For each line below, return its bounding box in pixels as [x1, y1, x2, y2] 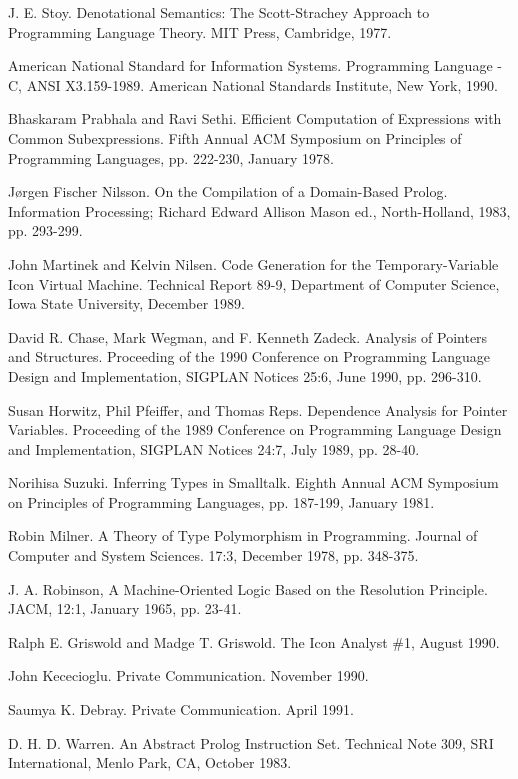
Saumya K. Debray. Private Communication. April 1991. [8, 699, 354, 720]
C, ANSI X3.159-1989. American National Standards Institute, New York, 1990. [8, 74, 498, 95]
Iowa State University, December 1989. [8, 293, 245, 314]
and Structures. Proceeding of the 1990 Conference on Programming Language [8, 346, 490, 367]
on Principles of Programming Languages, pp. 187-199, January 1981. [8, 491, 435, 512]
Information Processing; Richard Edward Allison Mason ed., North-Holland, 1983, [8, 200, 511, 221]
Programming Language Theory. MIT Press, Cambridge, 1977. [8, 21, 392, 42]
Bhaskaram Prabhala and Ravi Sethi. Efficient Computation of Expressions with [8, 108, 502, 129]
